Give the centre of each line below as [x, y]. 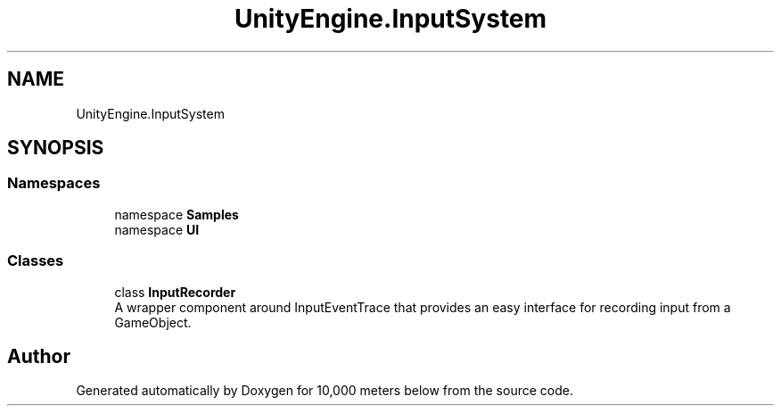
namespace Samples [177, 214]
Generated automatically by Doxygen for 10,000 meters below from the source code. [325, 391]
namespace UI [157, 229]
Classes [36, 261]
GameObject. [153, 322]
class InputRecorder [175, 292]
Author [39, 356]
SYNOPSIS [56, 148]
